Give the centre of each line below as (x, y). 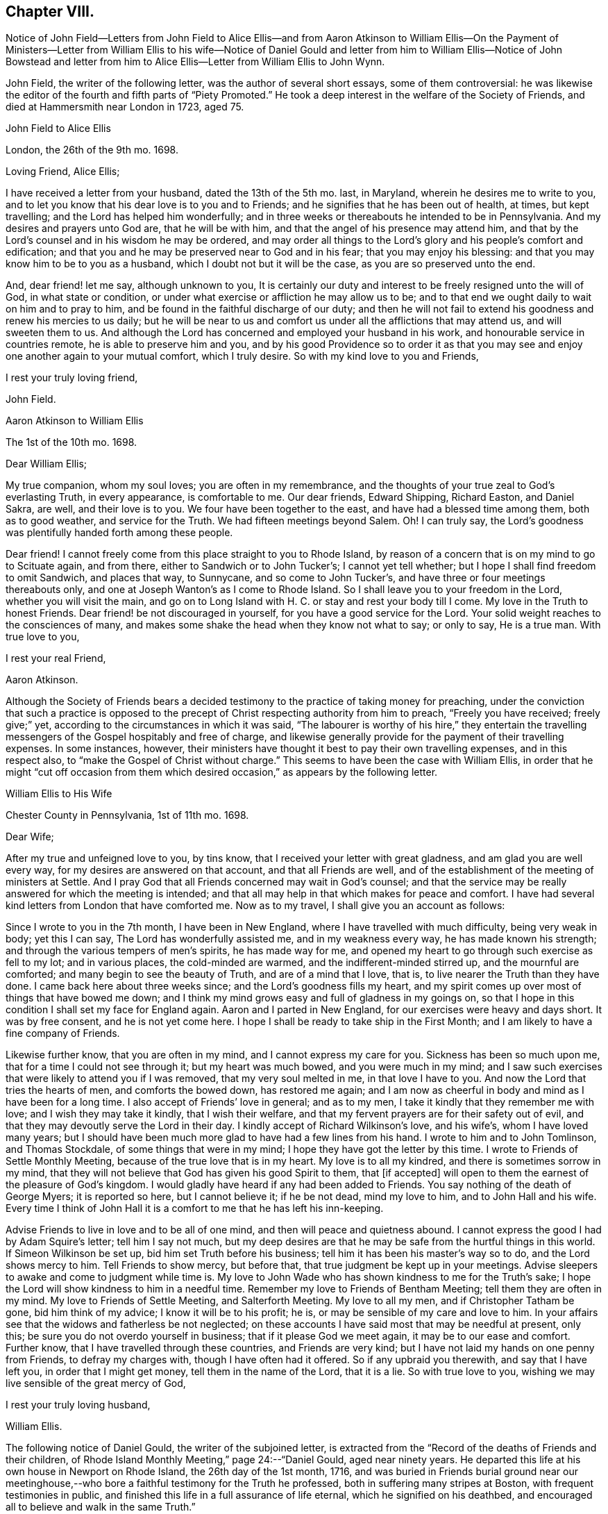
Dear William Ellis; (47, 464)
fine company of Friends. (63, 1033)
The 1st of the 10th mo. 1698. (71, 442)
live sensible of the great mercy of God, (96, 1383)
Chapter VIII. (50, 11)
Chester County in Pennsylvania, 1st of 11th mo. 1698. (127, 815)
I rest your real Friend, (56, 658)
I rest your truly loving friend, (72, 378)
